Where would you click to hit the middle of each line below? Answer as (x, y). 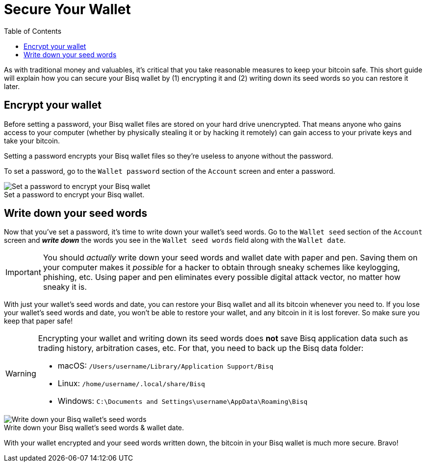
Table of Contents (33, 31)
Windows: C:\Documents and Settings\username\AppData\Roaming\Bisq (183, 401)
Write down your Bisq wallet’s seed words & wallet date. (94, 428)
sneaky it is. (65, 287)
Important (23, 272)
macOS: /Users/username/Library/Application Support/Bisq (165, 366)
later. (12, 86)
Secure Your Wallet (67, 9)
